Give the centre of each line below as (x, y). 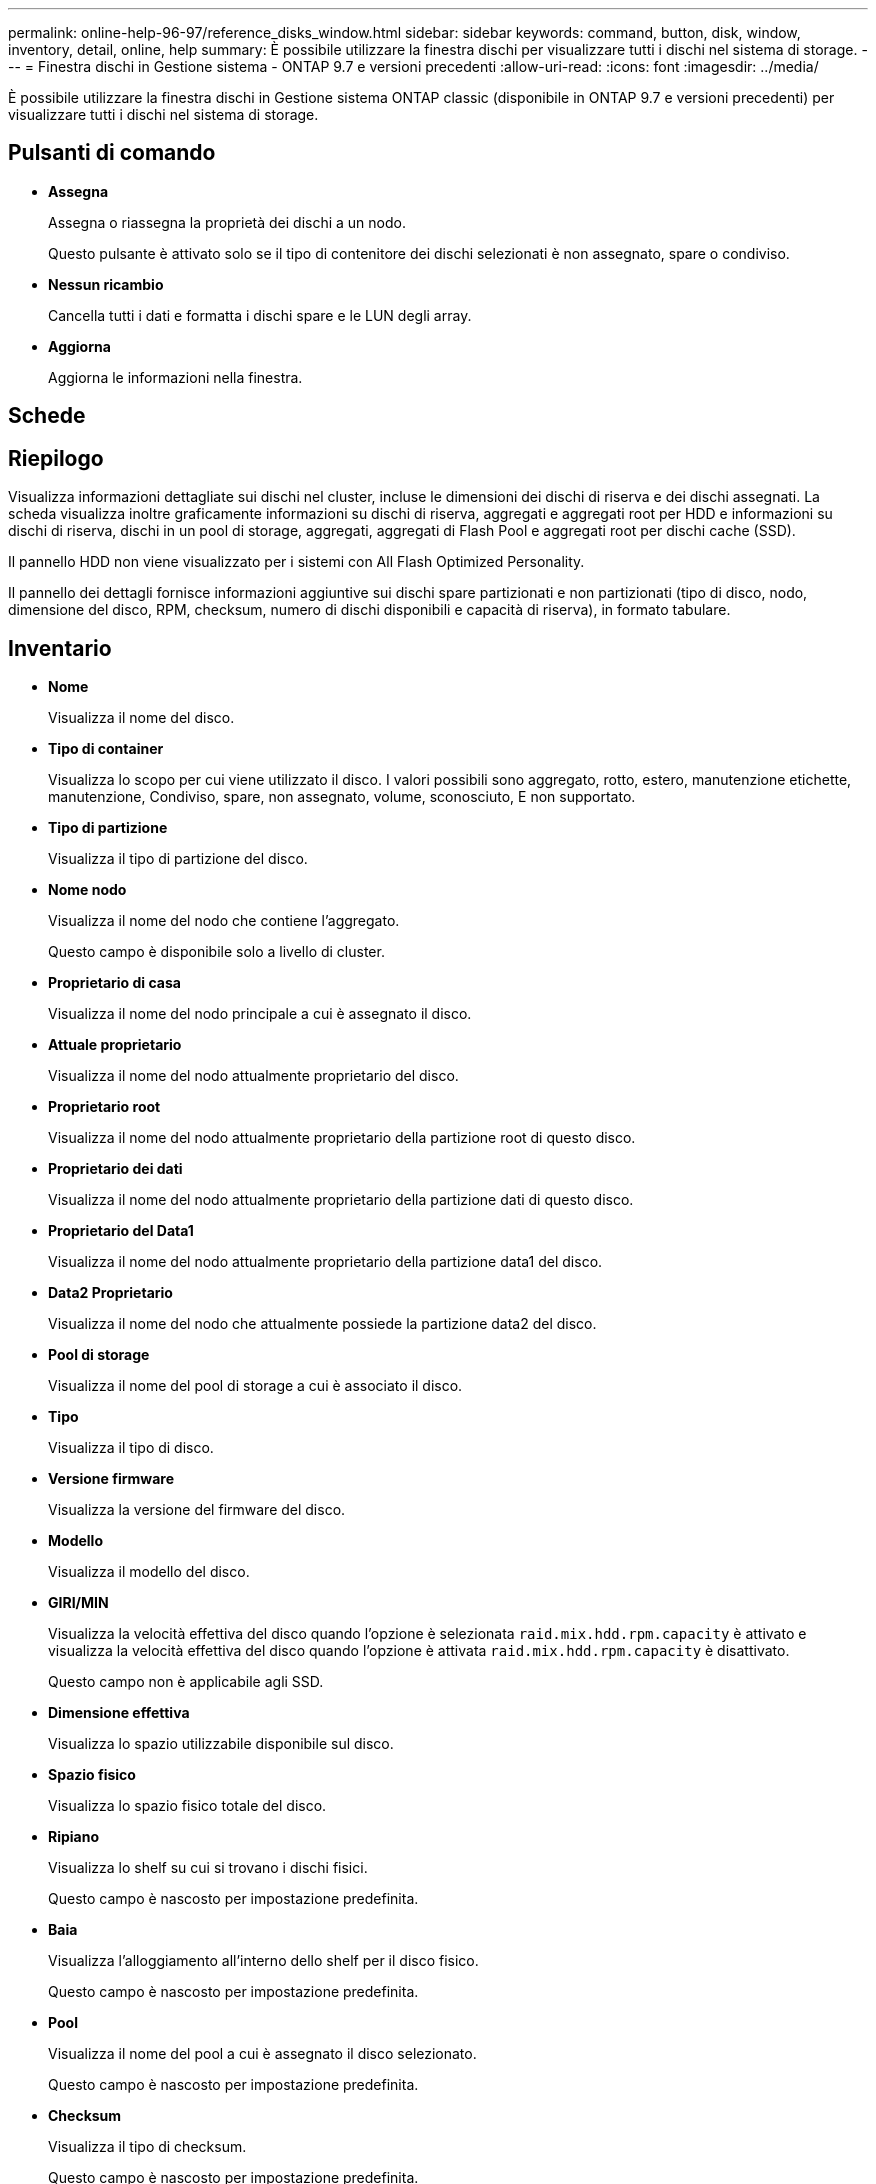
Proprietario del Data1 (121, 1230)
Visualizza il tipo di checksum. (147, 2146)
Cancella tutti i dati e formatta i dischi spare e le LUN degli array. (260, 315)
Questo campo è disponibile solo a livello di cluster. (216, 951)
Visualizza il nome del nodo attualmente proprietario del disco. (253, 1075)
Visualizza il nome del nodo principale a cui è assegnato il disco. (260, 1013)
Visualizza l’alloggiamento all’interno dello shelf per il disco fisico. (263, 1960)
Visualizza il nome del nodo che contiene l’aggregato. (224, 920)
